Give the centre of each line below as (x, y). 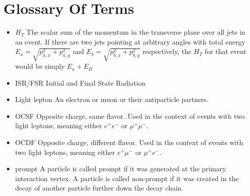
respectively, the (167, 51)
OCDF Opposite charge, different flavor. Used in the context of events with (129, 142)
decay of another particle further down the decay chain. (99, 188)
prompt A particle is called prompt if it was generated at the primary (121, 169)
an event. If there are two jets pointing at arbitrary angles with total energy (130, 41)
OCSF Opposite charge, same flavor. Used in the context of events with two (130, 116)
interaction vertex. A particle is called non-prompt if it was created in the (127, 178)
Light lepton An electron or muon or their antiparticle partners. (112, 99)
